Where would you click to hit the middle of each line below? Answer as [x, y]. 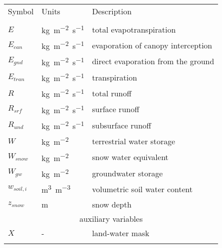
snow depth [112, 204]
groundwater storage [128, 173]
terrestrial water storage [134, 141]
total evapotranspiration [134, 29]
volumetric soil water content [142, 189]
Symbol [21, 11]
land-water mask [121, 233]
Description [112, 11]
